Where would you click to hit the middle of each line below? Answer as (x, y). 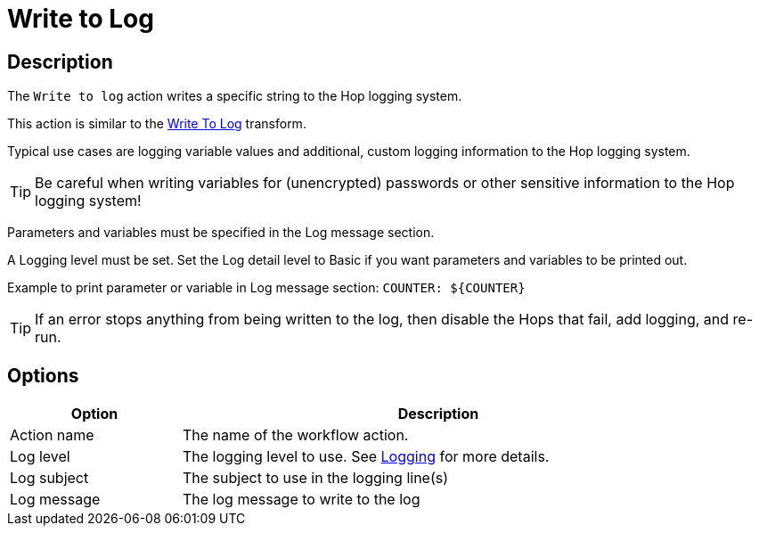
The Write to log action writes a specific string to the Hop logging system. (235, 96)
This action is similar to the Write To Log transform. (157, 124)
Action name (52, 435)
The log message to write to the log (302, 500)
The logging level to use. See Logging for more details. (366, 457)
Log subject (49, 478)
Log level (40, 457)
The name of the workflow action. (296, 435)
